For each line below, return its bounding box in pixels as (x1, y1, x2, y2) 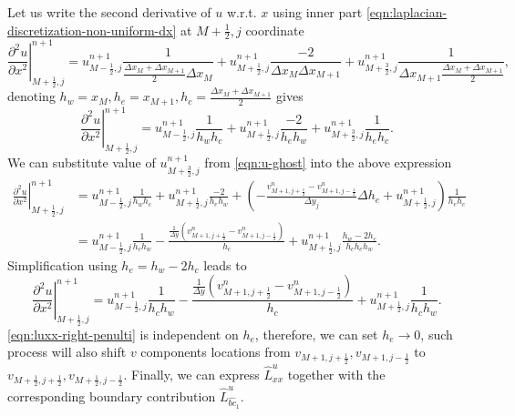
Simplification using (7, 255, 118, 274)
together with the (287, 364, 386, 383)
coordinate (245, 20, 304, 39)
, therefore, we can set (254, 324, 378, 343)
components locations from (140, 342, 291, 361)
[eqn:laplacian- (366, 3, 448, 21)
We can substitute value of (7, 153, 156, 172)
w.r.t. (226, 3, 257, 21)
